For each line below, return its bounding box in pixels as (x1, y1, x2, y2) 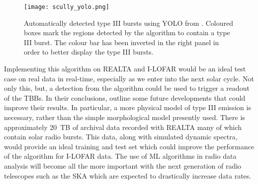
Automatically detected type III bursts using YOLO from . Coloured (24, 17, 233, 28)
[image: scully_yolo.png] (24, 3, 109, 10)
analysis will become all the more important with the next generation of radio (4, 160, 242, 171)
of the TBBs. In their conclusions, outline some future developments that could (4, 92, 246, 103)
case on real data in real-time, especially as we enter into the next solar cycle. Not (4, 73, 254, 83)
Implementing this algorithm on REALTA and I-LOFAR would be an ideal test (4, 63, 246, 74)
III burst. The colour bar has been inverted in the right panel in (24, 37, 219, 47)
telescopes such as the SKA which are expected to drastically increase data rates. (4, 170, 252, 181)
